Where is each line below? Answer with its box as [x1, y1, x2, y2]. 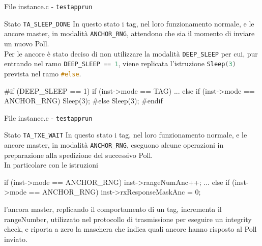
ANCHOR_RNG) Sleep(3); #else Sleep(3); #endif [4, 95, 163, 106]
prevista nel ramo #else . [4, 68, 81, 78]
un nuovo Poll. [4, 38, 49, 48]
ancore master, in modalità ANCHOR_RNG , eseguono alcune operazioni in [4, 140, 224, 150]
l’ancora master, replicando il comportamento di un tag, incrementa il [4, 204, 222, 214]
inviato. [4, 233, 27, 244]
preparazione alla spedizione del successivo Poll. [4, 149, 153, 160]
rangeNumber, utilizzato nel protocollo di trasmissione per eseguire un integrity [4, 213, 252, 224]
